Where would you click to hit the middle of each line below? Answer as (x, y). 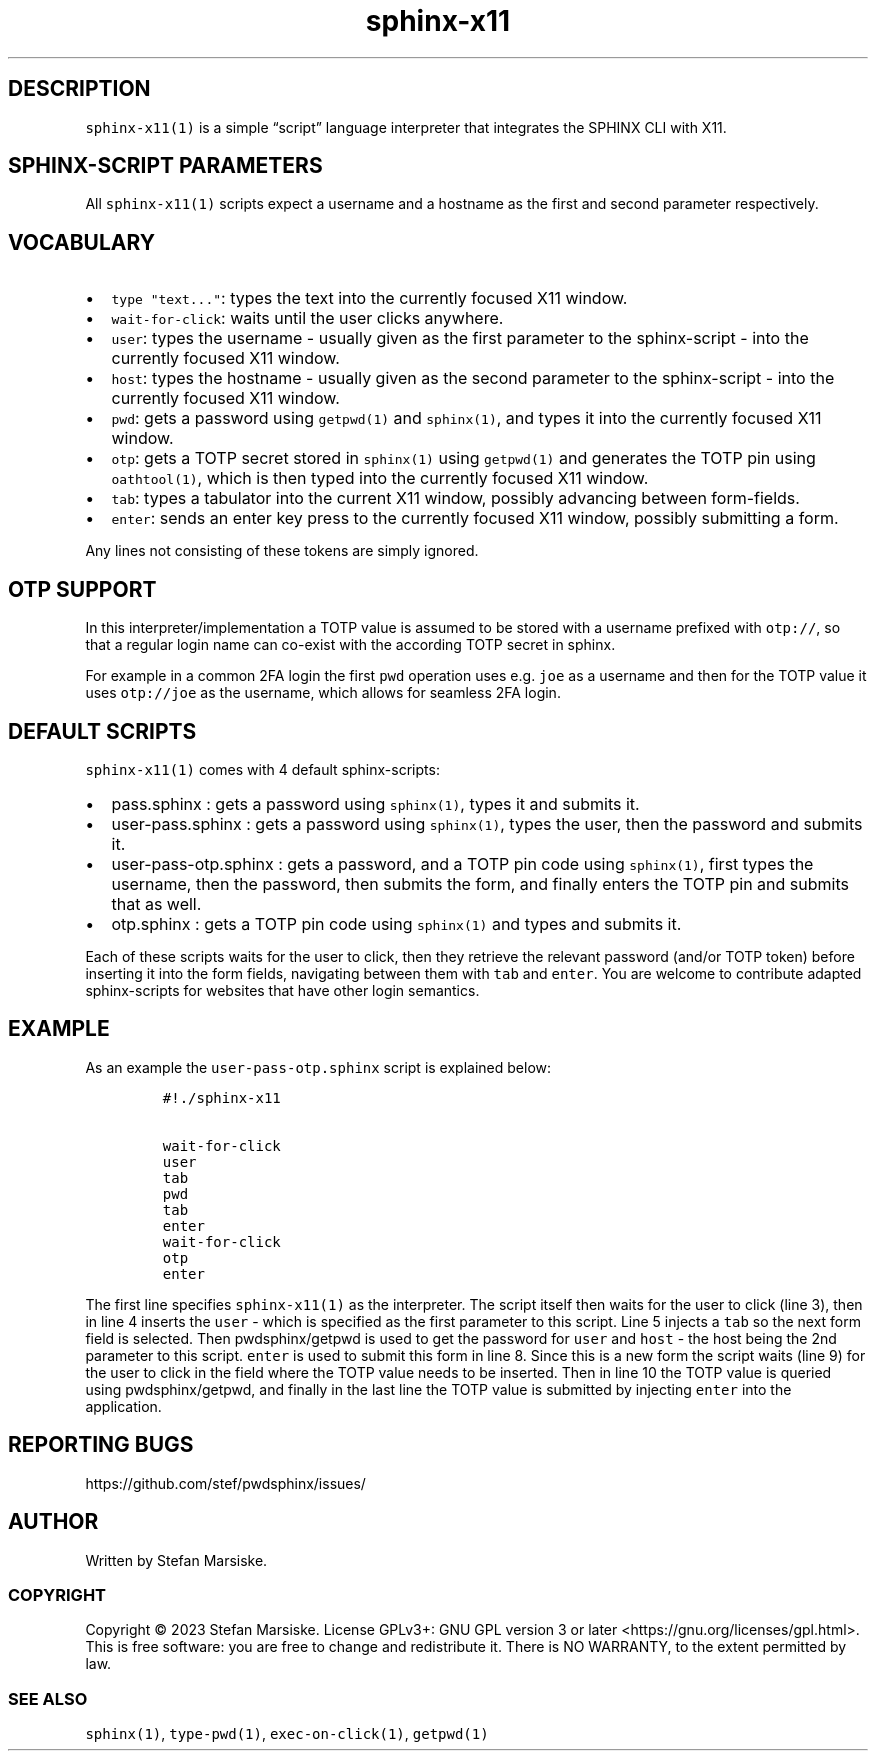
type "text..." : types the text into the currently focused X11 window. (369, 298)
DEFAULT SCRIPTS (102, 731)
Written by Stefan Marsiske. (176, 1560)
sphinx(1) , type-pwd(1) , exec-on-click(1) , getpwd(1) (287, 1733)
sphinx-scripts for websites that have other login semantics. (282, 990)
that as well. (156, 903)
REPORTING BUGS (101, 1445)
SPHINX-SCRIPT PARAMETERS (165, 166)
